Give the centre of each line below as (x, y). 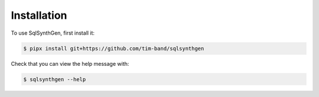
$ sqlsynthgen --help (55, 79)
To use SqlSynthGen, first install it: (53, 33)
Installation (39, 15)
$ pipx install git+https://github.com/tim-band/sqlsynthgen (114, 48)
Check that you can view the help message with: (70, 63)
